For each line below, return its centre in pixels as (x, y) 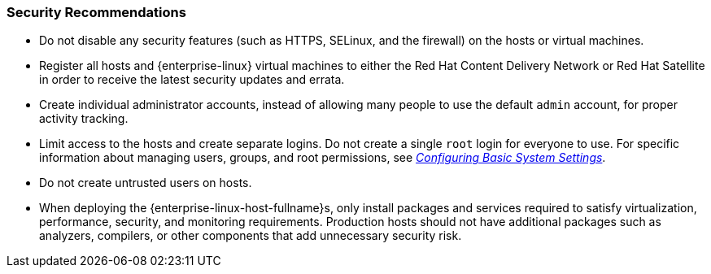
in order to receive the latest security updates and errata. (192, 80)
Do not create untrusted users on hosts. (146, 183)
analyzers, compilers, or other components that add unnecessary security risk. (251, 236)
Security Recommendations (96, 12)
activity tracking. (84, 119)
